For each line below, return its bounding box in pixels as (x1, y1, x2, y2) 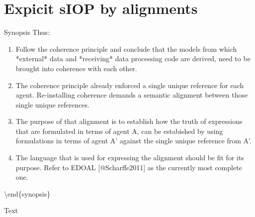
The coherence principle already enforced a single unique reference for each (15, 80, 244, 90)
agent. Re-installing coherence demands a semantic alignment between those (15, 90, 248, 100)
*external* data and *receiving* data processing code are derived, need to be (15, 53, 251, 64)
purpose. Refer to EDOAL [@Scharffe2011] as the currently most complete (15, 162, 242, 172)
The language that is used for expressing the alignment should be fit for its (15, 152, 244, 163)
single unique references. (15, 99, 89, 109)
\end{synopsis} (4, 188, 51, 199)
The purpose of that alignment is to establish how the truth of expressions (15, 116, 243, 126)
